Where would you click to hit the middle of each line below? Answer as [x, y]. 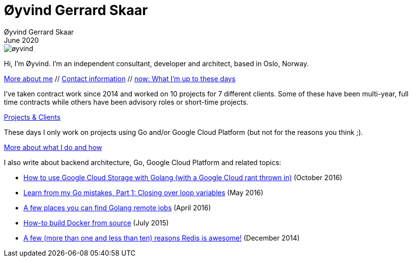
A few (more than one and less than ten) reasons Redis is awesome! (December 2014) [162, 238]
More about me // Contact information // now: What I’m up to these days [120, 78]
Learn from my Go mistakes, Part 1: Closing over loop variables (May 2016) [144, 192]
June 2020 [21, 40]
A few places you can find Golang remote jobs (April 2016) [117, 207]
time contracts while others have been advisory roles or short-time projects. [126, 102]
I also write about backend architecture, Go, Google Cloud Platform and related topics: [143, 162]
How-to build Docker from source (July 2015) [96, 223]
